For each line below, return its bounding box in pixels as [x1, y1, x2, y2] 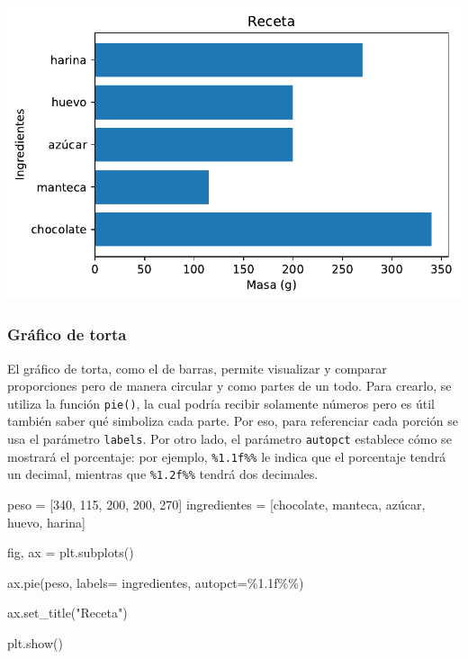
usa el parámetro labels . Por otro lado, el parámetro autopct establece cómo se [7, 429, 452, 447]
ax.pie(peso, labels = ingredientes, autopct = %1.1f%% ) [7, 573, 304, 591]
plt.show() [7, 633, 63, 652]
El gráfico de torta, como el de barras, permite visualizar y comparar [7, 358, 387, 377]
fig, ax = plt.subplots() [7, 543, 134, 562]
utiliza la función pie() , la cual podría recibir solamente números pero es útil [7, 393, 435, 412]
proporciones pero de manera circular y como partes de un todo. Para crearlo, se [7, 376, 452, 395]
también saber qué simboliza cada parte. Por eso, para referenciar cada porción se [7, 411, 458, 430]
